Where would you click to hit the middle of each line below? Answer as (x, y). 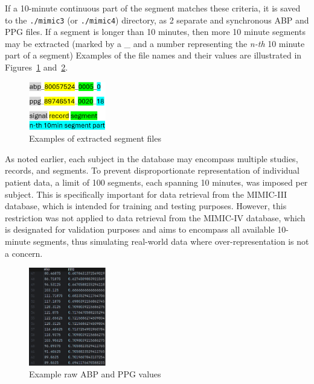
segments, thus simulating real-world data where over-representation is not (171, 241)
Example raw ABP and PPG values (95, 374)
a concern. (24, 253)
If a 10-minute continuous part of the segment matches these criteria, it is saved (153, 8)
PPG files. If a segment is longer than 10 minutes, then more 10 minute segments (155, 32)
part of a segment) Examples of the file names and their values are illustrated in (153, 55)
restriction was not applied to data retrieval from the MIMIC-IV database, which (155, 217)
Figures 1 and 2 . (37, 67)
